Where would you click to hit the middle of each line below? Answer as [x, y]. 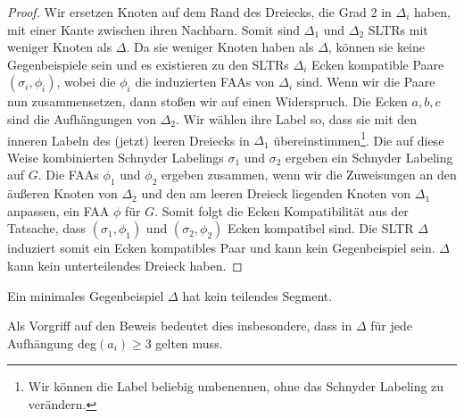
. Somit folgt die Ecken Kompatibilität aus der [282, 210]
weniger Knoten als [60, 47]
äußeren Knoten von [62, 193]
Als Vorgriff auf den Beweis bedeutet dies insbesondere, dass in [180, 326]
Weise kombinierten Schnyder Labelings [116, 157]
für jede [391, 326]
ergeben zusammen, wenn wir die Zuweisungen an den [309, 175]
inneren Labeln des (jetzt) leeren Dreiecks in [128, 140]
